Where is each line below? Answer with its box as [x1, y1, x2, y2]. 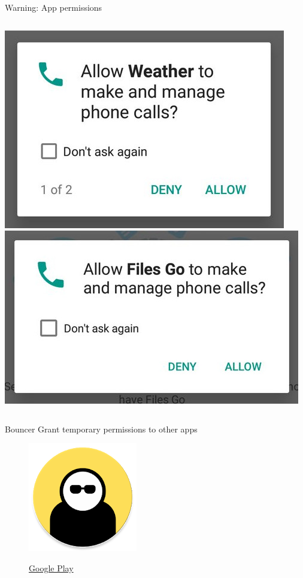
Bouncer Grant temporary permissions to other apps [5, 422, 198, 435]
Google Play [29, 561, 74, 574]
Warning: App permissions [5, 1, 102, 13]
